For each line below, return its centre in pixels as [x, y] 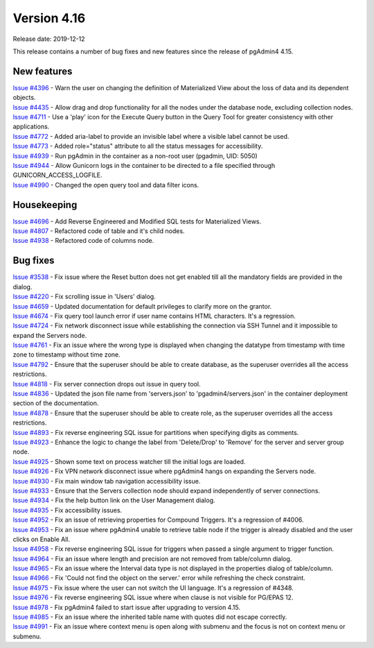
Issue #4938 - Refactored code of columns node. [83, 241]
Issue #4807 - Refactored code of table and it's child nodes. [99, 231]
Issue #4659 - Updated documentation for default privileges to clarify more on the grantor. [142, 306]
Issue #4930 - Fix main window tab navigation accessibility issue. [107, 481]
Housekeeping [45, 205]
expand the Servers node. [50, 335]
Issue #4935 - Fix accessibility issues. [68, 510]
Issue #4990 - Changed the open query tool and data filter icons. [106, 185]
